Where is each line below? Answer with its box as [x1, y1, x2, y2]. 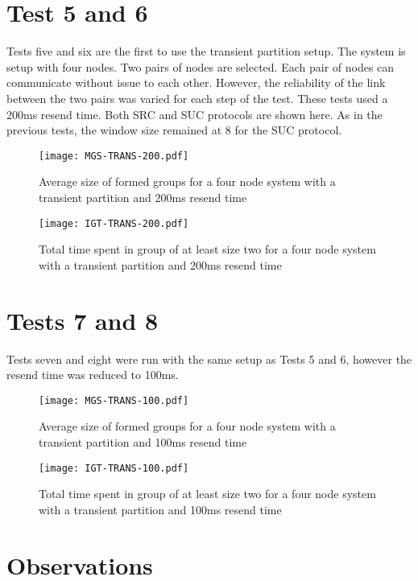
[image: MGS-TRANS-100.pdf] [39, 394, 189, 406]
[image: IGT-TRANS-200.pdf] [39, 217, 189, 229]
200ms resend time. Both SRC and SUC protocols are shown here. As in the [6, 105, 383, 122]
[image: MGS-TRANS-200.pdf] [39, 150, 189, 162]
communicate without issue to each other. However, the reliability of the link [6, 74, 386, 91]
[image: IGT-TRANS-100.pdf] [39, 462, 189, 474]
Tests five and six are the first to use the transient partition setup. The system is [6, 43, 406, 60]
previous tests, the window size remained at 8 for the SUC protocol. [6, 122, 342, 138]
